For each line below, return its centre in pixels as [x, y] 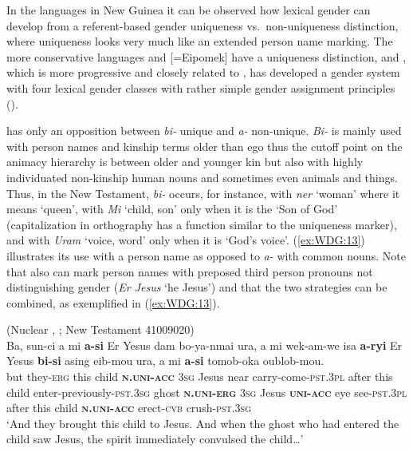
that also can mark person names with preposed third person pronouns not [190, 271]
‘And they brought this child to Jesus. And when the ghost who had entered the [203, 423]
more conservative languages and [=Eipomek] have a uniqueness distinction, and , [206, 56]
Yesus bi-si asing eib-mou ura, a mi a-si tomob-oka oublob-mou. [165, 361]
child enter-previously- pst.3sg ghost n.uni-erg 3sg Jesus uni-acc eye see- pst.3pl [207, 392]
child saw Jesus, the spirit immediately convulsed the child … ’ [155, 439]
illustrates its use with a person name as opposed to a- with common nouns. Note [206, 255]
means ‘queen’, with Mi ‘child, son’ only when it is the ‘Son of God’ [172, 209]
